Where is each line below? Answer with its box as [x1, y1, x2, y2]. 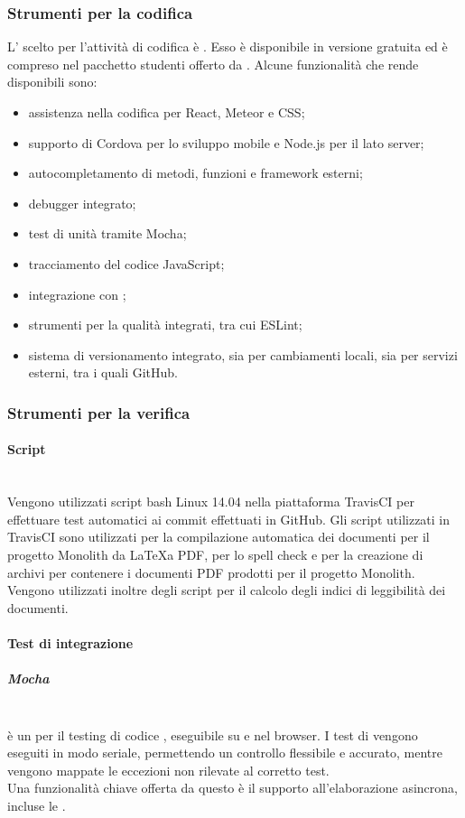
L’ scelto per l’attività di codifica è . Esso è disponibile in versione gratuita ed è [7, 37, 448, 56]
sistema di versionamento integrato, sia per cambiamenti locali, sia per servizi [28, 345, 458, 364]
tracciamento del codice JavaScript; [28, 254, 225, 273]
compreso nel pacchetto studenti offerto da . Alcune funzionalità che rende [7, 54, 419, 73]
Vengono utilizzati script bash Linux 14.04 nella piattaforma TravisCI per [7, 492, 414, 511]
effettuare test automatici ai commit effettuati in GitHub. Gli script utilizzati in [7, 509, 451, 528]
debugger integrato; [28, 193, 136, 212]
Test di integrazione [7, 633, 134, 652]
